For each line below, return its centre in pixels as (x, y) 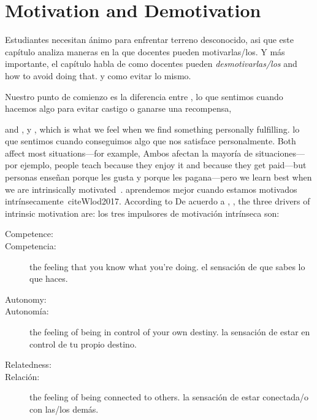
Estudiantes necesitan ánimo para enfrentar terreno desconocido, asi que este (150, 40)
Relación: (22, 376)
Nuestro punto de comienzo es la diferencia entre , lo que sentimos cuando (144, 96)
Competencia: (31, 246)
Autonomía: (27, 311)
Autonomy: (26, 299)
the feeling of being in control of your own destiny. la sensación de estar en (170, 332)
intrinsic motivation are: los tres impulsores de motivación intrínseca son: (142, 213)
